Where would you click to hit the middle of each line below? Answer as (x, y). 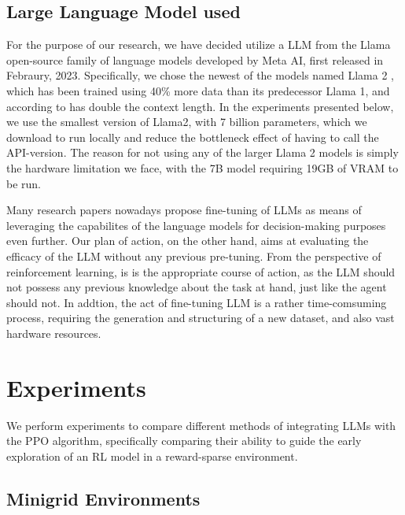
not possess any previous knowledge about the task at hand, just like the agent (197, 287)
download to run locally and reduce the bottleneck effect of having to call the (193, 137)
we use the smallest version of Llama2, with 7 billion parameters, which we (187, 122)
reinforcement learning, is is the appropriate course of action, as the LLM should (201, 271)
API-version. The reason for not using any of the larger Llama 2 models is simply (202, 152)
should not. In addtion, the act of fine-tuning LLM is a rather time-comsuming (197, 302)
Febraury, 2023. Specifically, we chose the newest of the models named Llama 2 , (201, 75)
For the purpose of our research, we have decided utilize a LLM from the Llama (199, 44)
